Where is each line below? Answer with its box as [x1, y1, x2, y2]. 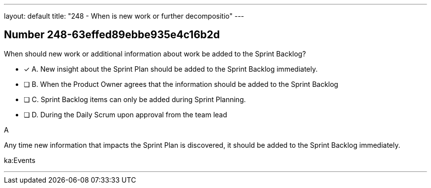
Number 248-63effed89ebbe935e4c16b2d [4, 28, 220, 41]
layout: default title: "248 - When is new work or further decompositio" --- [4, 12, 245, 20]
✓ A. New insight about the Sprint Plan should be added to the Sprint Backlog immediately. [24, 64, 318, 73]
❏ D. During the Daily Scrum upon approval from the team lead [24, 110, 227, 119]
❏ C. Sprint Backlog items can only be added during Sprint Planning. [24, 95, 246, 104]
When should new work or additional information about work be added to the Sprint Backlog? [4, 49, 306, 58]
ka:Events [4, 156, 35, 164]
